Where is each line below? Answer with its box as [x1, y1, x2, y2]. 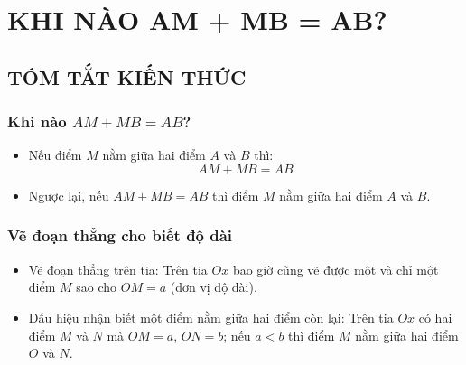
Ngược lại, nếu [28, 185, 109, 204]
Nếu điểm [28, 145, 82, 164]
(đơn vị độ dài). [170, 277, 257, 296]
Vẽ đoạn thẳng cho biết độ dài [7, 224, 233, 247]
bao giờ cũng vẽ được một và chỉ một [232, 259, 439, 278]
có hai [418, 307, 452, 326]
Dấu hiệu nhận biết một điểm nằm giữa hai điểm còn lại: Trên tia [28, 307, 394, 326]
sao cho [76, 277, 117, 296]
